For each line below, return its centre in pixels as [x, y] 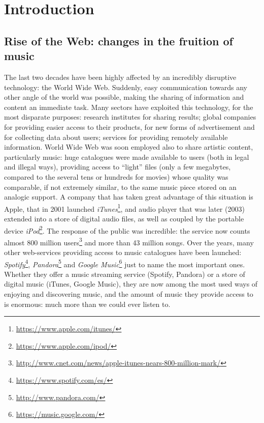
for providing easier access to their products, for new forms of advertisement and [129, 126]
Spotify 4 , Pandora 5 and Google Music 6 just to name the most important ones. [125, 263]
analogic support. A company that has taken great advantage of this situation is [129, 197]
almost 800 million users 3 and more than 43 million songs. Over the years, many [129, 241]
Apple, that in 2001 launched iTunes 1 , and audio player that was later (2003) [124, 208]
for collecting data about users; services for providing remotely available [116, 137]
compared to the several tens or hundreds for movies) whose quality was [116, 176]
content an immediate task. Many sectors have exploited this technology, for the [129, 107]
